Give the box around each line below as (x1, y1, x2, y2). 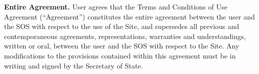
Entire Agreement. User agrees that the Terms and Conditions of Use (4, 1, 228, 11)
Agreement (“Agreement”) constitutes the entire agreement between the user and (4, 11, 255, 21)
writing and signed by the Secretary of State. (4, 60, 143, 70)
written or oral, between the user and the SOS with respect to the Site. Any (4, 40, 239, 51)
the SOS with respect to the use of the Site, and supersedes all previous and (4, 21, 239, 31)
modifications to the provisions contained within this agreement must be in (4, 50, 236, 60)
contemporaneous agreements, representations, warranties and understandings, (4, 30, 246, 41)
